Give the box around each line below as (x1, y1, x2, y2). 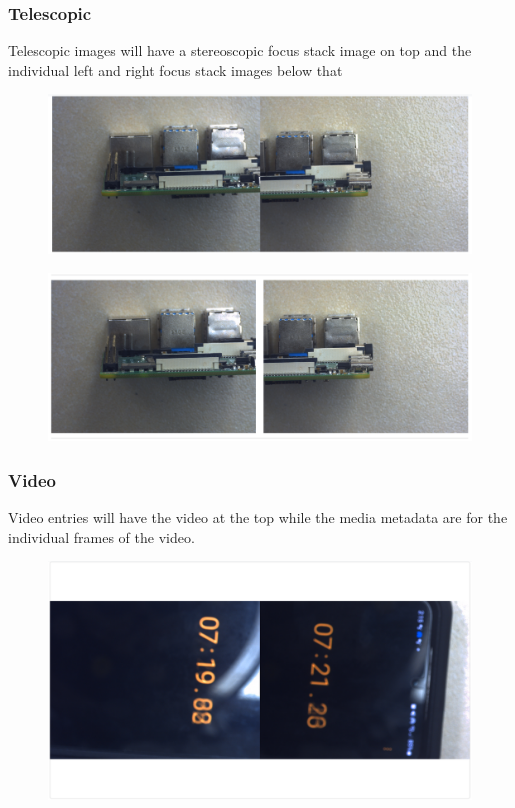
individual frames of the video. (8, 526, 195, 547)
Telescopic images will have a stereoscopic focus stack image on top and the (8, 40, 472, 61)
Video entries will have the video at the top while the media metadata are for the (8, 507, 508, 528)
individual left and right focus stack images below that (8, 59, 343, 80)
